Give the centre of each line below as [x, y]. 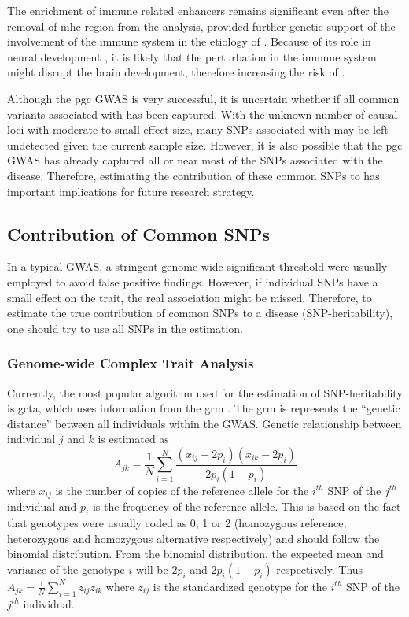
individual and [42, 506]
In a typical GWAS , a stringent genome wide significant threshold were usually [197, 266]
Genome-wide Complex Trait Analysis [131, 363]
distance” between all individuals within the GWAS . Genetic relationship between [204, 423]
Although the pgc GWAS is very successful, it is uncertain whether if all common [203, 98]
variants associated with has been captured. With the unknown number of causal [203, 114]
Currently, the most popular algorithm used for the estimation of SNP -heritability [205, 392]
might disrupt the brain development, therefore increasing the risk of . [176, 72]
